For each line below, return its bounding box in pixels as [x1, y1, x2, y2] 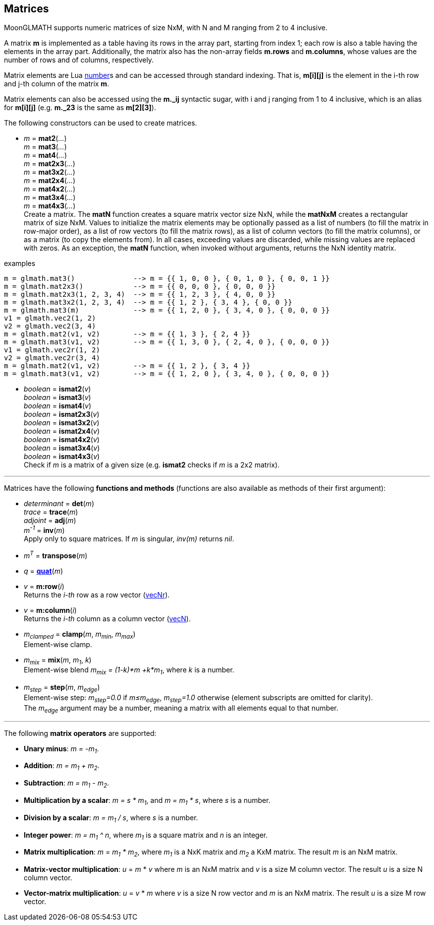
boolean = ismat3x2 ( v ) [24, 418, 100, 427]
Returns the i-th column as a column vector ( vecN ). [24, 614, 191, 623]
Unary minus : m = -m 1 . [24, 744, 99, 755]
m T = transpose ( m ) [24, 550, 88, 560]
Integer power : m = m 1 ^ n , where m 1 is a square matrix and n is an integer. [24, 830, 268, 841]
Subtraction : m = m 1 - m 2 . [24, 779, 109, 789]
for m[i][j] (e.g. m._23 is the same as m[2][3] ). [4, 103, 156, 112]
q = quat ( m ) [24, 566, 63, 575]
